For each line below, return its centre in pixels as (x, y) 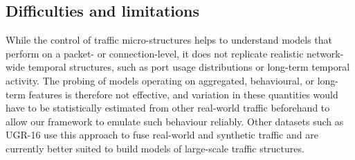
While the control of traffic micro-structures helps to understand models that (169, 40)
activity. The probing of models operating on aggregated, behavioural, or (160, 80)
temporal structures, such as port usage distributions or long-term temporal (189, 67)
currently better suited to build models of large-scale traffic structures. (155, 148)
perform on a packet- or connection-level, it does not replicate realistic (155, 53)
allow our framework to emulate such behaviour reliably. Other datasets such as (175, 121)
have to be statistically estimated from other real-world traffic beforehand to (168, 108)
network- (325, 53)
